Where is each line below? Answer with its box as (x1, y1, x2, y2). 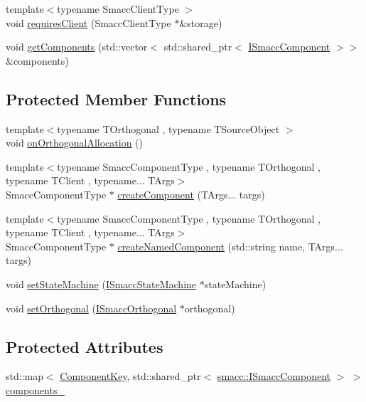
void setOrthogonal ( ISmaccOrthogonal (6, 300, 177, 315)
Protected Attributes (6, 335, 163, 357)
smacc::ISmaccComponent (217, 369, 330, 384)
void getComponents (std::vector (6, 39, 148, 54)
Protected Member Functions (6, 88, 227, 110)
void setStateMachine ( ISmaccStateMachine (6, 276, 197, 291)
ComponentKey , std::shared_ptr (60, 369, 201, 384)
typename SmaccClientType (57, 1, 179, 16)
